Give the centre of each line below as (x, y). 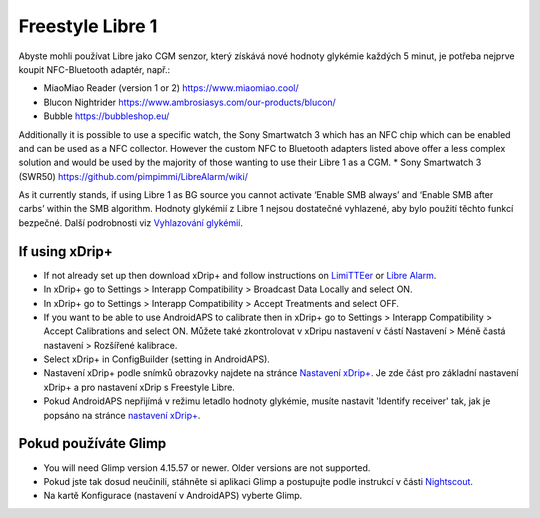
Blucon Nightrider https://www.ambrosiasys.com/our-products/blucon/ (190, 102)
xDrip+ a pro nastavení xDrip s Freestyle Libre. (139, 387)
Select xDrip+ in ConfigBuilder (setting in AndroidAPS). (156, 359)
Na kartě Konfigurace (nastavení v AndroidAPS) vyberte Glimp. (173, 496)
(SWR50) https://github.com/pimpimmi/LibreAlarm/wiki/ (133, 176)
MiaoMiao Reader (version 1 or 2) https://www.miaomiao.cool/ (171, 88)
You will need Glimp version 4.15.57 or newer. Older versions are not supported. (207, 467)
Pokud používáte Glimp (92, 443)
